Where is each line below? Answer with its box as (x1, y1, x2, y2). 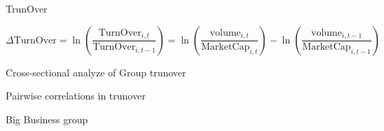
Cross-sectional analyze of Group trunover (6, 64, 186, 79)
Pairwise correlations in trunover (6, 88, 146, 103)
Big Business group (6, 111, 88, 126)
